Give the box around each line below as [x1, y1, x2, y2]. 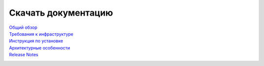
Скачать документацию [9, 7, 113, 18]
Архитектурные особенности [9, 44, 70, 51]
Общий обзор [9, 24, 38, 30]
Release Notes [9, 52, 39, 58]
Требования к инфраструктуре [9, 31, 73, 37]
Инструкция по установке [9, 38, 64, 44]
